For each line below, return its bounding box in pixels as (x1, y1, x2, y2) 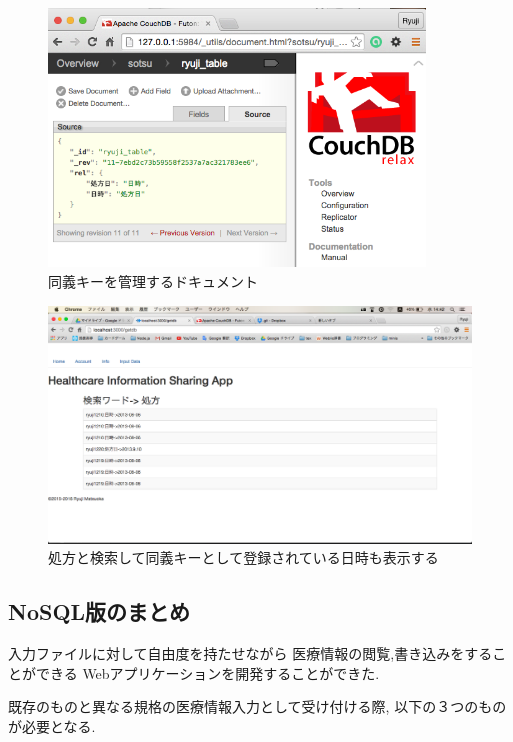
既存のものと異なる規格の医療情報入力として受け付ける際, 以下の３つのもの (8, 696, 507, 717)
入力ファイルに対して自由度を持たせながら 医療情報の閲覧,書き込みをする (8, 643, 493, 664)
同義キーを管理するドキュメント (48, 270, 258, 291)
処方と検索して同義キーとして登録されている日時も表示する (48, 547, 439, 568)
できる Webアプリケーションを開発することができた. (35, 662, 380, 683)
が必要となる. (8, 715, 96, 736)
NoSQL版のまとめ (8, 596, 191, 627)
